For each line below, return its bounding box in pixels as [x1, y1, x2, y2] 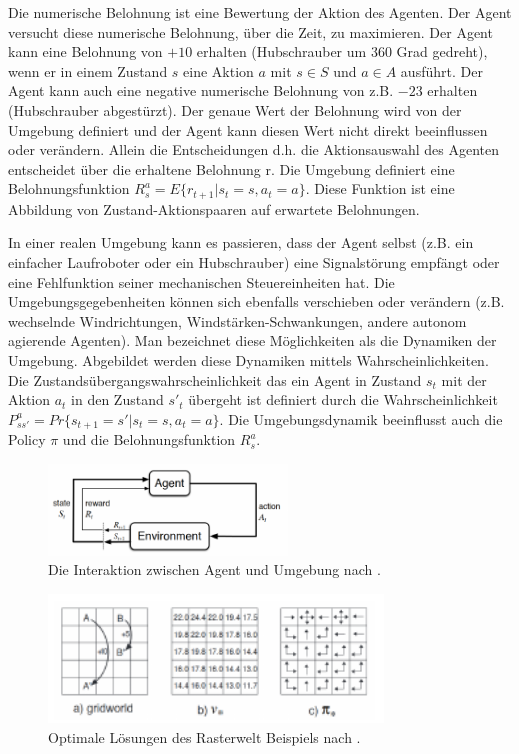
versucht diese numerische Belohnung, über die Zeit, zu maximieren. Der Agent [8, 21, 493, 42]
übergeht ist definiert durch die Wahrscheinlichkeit [188, 389, 498, 410]
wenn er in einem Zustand [8, 60, 168, 81]
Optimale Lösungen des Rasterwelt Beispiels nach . [48, 726, 361, 747]
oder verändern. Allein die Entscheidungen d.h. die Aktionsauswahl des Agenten [8, 139, 500, 160]
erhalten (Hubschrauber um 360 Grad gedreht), [196, 41, 488, 62]
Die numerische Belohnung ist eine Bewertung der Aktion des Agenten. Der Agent [8, 2, 512, 22]
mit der [441, 369, 487, 390]
